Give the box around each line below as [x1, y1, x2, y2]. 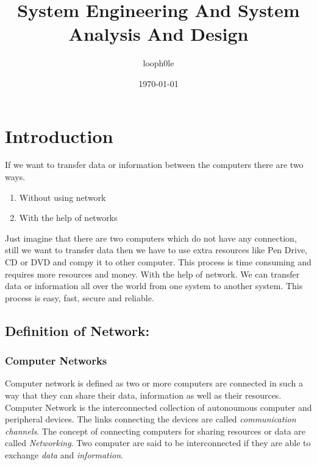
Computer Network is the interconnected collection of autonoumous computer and [5, 400, 312, 413]
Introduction [5, 123, 113, 148]
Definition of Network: [5, 321, 150, 340]
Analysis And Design [68, 21, 249, 46]
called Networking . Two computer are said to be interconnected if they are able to [5, 436, 311, 449]
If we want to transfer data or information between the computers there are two [5, 158, 304, 171]
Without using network [19, 191, 106, 203]
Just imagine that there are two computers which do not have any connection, [5, 231, 297, 244]
